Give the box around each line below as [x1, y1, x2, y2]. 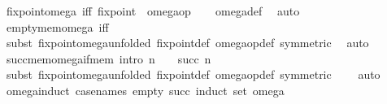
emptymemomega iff [6, 18, 109, 35]
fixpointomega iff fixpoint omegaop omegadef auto [6, 2, 300, 19]
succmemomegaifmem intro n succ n [6, 50, 211, 67]
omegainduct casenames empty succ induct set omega [6, 81, 285, 98]
